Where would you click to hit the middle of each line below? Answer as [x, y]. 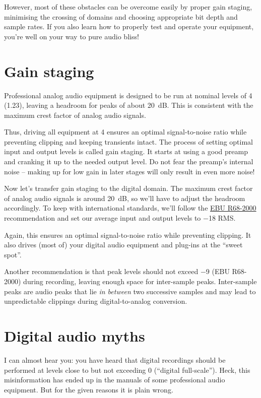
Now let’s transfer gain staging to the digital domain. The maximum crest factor [128, 188]
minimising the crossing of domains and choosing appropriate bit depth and [121, 16]
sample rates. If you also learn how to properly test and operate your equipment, [129, 26]
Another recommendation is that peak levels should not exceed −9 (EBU [117, 271]
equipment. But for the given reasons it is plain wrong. [89, 389]
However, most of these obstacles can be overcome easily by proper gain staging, [128, 7]
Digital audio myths [75, 335]
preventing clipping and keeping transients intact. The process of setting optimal [129, 141]
